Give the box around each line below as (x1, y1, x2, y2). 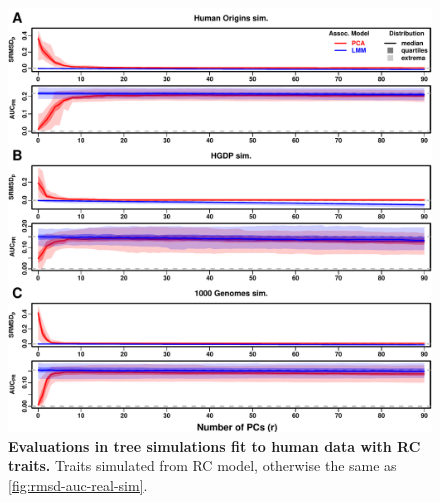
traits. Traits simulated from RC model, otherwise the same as (8, 455, 397, 476)
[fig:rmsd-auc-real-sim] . (8, 474, 148, 495)
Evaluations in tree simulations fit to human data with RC (8, 435, 421, 456)
